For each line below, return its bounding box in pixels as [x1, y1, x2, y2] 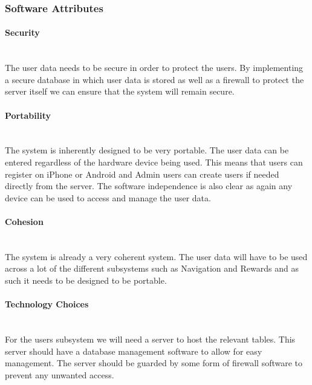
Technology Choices [5, 298, 89, 310]
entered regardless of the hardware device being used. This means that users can [5, 156, 303, 168]
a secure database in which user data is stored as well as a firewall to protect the [5, 73, 304, 85]
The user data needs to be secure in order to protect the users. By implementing [5, 61, 304, 74]
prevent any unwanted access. [5, 368, 114, 381]
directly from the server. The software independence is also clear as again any [5, 179, 293, 192]
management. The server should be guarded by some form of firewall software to [5, 357, 303, 369]
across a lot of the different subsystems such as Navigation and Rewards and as [5, 262, 299, 275]
